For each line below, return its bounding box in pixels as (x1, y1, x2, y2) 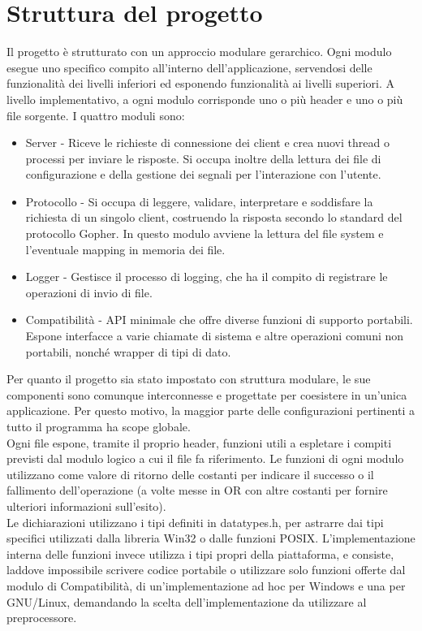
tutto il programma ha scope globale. (6, 418, 191, 434)
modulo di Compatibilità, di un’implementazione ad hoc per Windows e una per (6, 577, 406, 594)
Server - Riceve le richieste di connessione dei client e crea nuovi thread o (25, 134, 390, 151)
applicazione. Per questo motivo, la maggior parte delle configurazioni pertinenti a (6, 402, 415, 419)
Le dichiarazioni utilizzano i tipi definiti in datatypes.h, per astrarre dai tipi (6, 513, 384, 530)
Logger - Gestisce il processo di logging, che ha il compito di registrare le (25, 268, 388, 285)
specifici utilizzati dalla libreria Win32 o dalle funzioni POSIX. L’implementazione (6, 529, 416, 547)
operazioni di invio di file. (25, 283, 153, 300)
